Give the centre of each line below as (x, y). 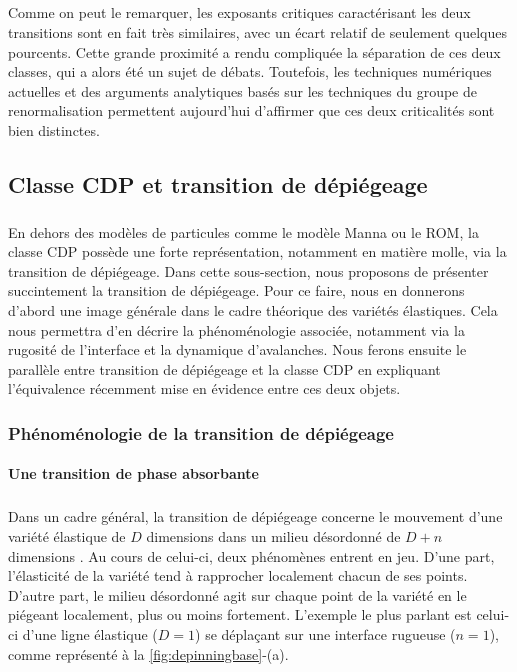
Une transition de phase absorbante (133, 473)
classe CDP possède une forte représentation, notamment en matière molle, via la (257, 251)
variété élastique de (67, 536)
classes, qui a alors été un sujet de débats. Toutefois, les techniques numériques (250, 71)
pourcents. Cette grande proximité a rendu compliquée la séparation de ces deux (254, 51)
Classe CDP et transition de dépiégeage (218, 183)
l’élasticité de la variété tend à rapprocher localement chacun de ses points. (238, 575)
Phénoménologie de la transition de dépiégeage (201, 432)
